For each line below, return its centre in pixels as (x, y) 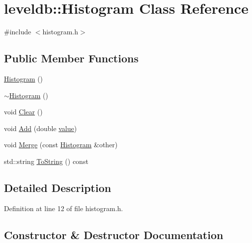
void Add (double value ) (41, 128)
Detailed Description (58, 187)
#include (18, 32)
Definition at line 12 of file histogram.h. (64, 208)
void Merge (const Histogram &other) (61, 145)
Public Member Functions (71, 58)
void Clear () (23, 112)
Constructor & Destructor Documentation (114, 234)
